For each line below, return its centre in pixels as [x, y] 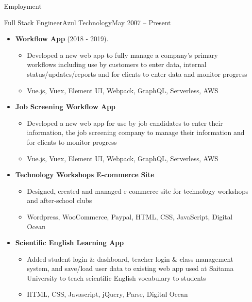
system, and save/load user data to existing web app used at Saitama [130, 268]
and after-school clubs [59, 200]
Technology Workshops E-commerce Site [85, 175]
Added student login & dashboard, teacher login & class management [130, 259]
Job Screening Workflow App [65, 107]
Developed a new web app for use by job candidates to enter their [125, 123]
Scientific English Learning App [69, 243]
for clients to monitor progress [72, 142]
